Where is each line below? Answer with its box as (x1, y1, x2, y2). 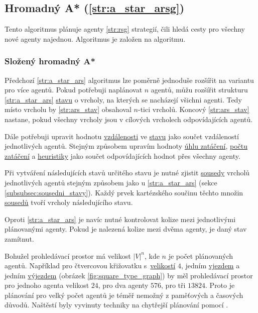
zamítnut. (5, 233, 34, 244)
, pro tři (161, 280, 186, 290)
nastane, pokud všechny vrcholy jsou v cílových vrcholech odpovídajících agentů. (5, 114, 253, 124)
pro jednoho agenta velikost (5, 280, 89, 290)
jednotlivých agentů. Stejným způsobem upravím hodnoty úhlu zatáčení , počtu (5, 141, 247, 151)
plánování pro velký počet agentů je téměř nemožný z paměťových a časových (5, 289, 243, 300)
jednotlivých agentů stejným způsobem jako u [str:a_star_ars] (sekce (5, 177, 217, 187)
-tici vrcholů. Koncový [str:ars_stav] (138, 104, 249, 115)
